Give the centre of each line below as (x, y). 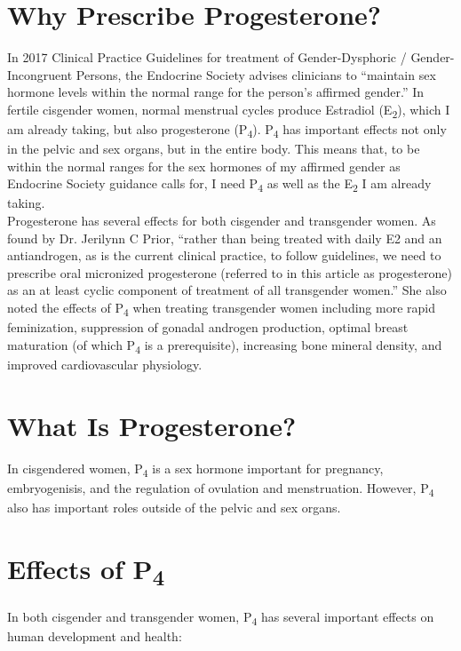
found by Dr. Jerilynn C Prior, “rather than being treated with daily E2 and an (225, 238)
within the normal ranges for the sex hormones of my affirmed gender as (204, 166)
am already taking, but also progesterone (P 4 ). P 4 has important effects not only (227, 130)
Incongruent (40, 74)
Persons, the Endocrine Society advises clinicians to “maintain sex (256, 74)
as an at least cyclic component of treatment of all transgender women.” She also (227, 290)
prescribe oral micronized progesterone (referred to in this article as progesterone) (230, 272)
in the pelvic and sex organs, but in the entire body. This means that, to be (214, 149)
